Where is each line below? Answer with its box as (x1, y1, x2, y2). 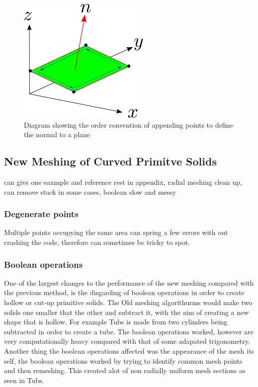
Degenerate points (4, 208, 79, 220)
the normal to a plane (24, 129, 90, 140)
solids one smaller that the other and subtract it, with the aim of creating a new (4, 307, 249, 317)
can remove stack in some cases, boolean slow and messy (4, 186, 176, 197)
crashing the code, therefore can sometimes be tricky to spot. (4, 236, 190, 247)
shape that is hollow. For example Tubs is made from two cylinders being (4, 316, 228, 327)
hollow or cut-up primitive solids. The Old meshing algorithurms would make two (4, 297, 253, 307)
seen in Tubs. (4, 375, 44, 385)
